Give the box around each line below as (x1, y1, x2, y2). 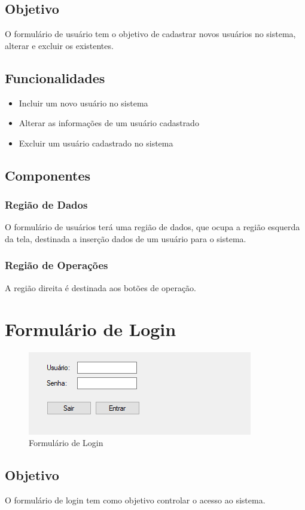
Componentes (5, 166, 91, 184)
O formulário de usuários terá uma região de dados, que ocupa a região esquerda (5, 221, 300, 233)
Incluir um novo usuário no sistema (19, 96, 148, 109)
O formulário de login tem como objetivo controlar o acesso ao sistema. (5, 493, 266, 506)
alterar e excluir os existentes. (5, 39, 114, 51)
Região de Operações (5, 258, 108, 273)
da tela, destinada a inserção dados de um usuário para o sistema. (5, 232, 246, 245)
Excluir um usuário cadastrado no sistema (19, 136, 173, 149)
